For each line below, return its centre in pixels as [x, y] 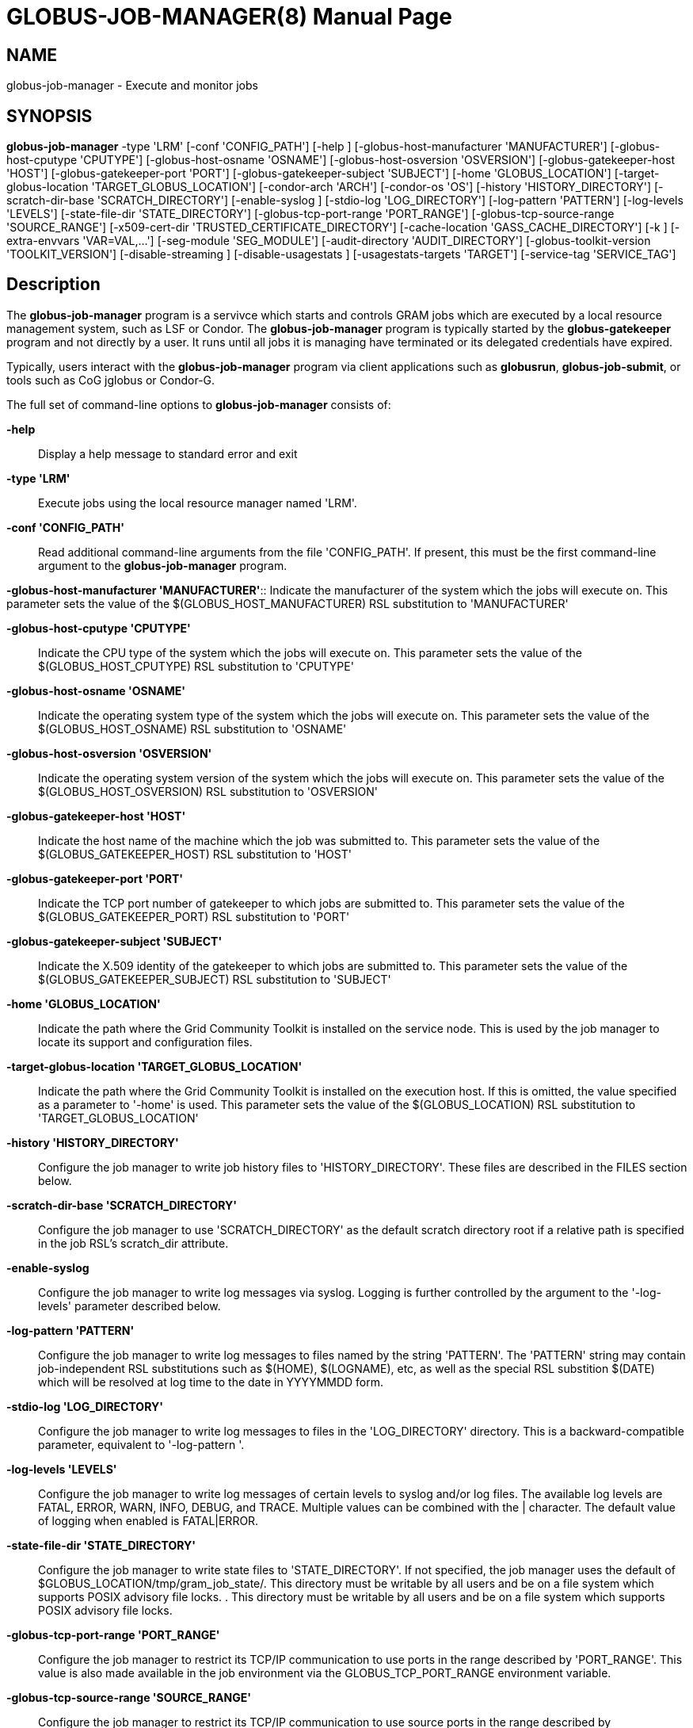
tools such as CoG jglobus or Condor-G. [111, 380]
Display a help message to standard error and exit [168, 453]
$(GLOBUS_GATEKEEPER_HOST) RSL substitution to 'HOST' [195, 854]
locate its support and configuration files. [145, 1042]
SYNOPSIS [49, 116]
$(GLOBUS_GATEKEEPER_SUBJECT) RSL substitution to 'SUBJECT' [215, 979]
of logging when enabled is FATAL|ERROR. [148, 1520]
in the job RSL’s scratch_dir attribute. [133, 1243]
